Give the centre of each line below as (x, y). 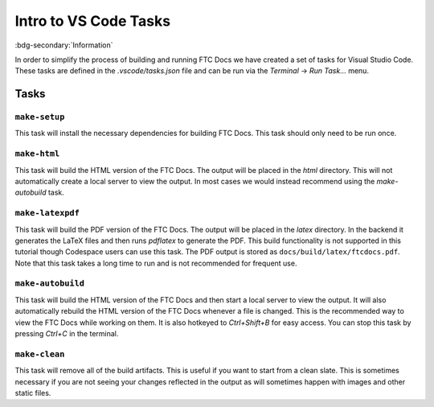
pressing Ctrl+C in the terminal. (67, 334)
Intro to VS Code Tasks (93, 21)
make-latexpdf (47, 213)
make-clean (40, 354)
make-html (37, 154)
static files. (33, 393)
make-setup (40, 117)
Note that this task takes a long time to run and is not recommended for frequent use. (156, 263)
